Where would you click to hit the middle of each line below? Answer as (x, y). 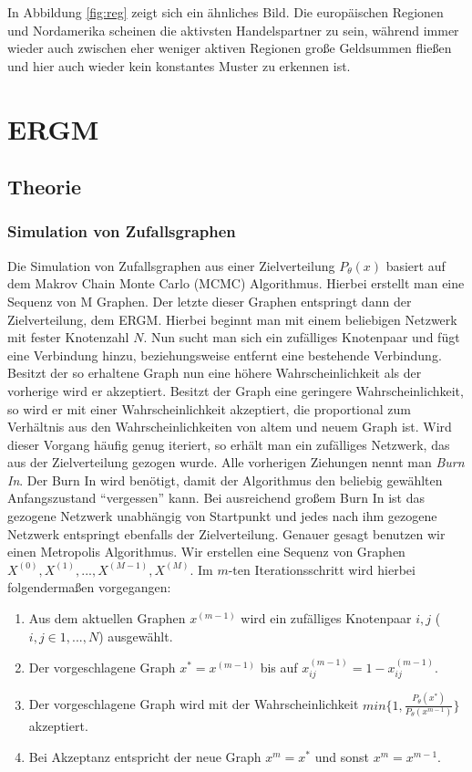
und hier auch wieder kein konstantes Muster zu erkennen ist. (179, 65)
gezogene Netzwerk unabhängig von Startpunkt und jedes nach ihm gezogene (222, 516)
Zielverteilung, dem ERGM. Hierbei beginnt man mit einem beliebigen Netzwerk (232, 319)
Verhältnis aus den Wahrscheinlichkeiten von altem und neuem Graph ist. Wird (230, 427)
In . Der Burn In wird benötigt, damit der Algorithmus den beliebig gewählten (225, 480)
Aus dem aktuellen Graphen (107, 618)
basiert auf (416, 265)
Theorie (45, 187)
